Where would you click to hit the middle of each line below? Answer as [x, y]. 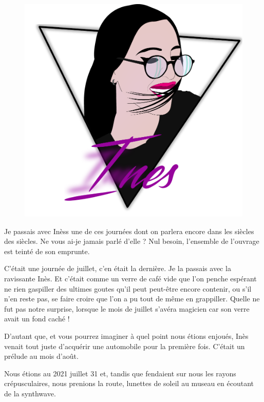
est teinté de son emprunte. [47, 251]
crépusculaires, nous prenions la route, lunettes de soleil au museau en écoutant [129, 383]
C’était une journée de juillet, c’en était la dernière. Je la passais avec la [118, 268]
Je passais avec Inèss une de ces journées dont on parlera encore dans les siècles [129, 231]
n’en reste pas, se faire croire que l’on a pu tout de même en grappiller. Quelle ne [132, 299]
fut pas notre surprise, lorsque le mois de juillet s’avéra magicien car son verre [127, 308]
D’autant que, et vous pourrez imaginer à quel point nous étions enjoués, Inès [126, 336]
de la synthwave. [30, 393]
